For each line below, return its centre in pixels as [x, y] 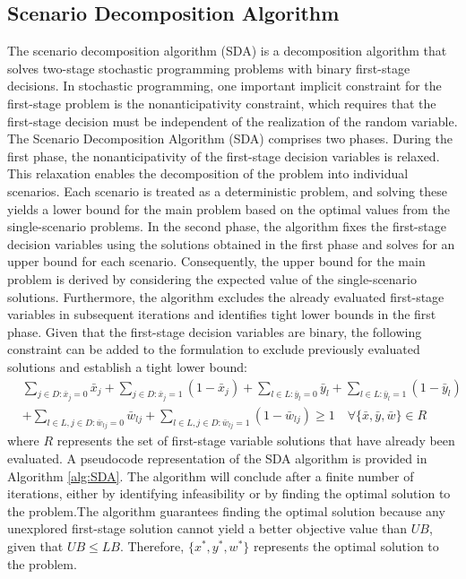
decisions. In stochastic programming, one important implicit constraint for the [224, 86]
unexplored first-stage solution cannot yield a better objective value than [207, 528]
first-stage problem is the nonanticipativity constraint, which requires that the [222, 103]
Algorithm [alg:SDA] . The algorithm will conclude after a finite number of [211, 475]
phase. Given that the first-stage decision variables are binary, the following [215, 331]
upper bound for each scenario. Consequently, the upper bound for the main [216, 261]
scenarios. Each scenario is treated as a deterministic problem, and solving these [227, 190]
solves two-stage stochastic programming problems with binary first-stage [209, 68]
